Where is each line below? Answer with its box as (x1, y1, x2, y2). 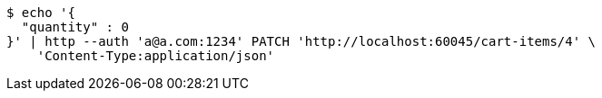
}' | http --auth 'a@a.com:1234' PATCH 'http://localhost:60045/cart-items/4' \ (6, 34, 597, 49)
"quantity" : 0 (21, 20, 129, 34)
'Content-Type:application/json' (36, 49, 275, 63)
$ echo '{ (6, 5, 75, 20)
